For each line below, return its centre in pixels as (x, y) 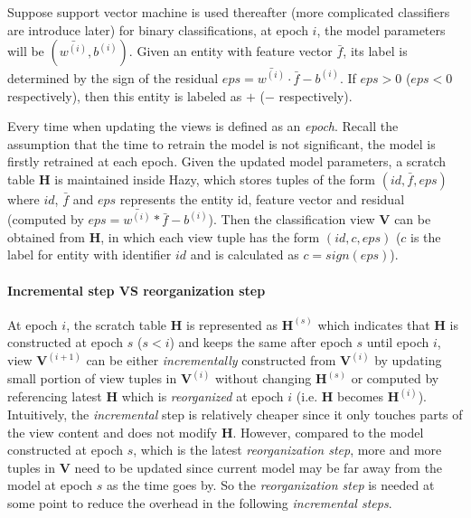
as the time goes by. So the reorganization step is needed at (271, 485)
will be (26, 51)
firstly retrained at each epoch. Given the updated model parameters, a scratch (227, 161)
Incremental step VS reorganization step (137, 290)
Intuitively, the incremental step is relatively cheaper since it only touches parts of (235, 414)
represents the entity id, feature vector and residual (262, 198)
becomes (361, 396)
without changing (264, 378)
